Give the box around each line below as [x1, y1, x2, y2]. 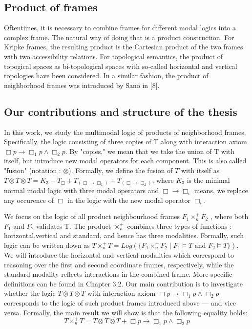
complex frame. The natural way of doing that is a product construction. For [4, 32, 234, 42]
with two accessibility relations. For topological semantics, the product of [4, 51, 223, 61]
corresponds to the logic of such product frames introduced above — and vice [4, 297, 236, 307]
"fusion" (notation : [4, 165, 61, 175]
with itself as [181, 165, 220, 175]
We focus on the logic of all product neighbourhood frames [4, 211, 180, 221]
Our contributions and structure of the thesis [4, 104, 237, 119]
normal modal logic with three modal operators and [4, 185, 159, 196]
